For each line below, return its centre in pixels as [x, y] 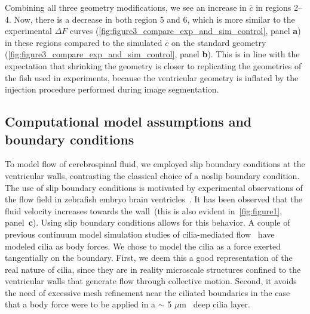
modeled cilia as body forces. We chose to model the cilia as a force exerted [143, 246]
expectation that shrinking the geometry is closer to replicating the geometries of [153, 65]
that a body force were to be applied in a [80, 304]
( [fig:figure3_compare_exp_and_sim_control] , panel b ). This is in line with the [152, 54]
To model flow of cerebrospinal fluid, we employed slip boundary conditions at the [155, 164]
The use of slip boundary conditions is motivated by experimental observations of [154, 187]
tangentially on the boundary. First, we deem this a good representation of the [149, 258]
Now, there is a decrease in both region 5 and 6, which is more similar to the [154, 19]
